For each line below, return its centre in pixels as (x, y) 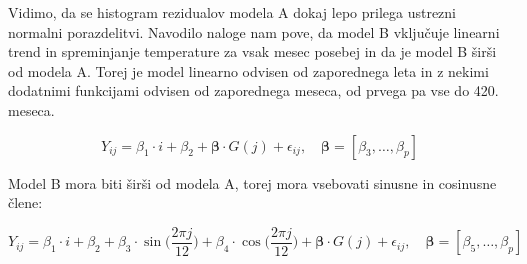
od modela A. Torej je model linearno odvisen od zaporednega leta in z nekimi (248, 70)
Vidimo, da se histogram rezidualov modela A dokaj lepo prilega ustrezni (232, 12)
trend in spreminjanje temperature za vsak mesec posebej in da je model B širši (252, 51)
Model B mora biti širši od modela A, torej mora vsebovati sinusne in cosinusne (252, 182)
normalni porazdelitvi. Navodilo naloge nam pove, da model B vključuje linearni (254, 31)
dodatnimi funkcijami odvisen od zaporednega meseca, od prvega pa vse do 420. (253, 90)
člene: (25, 202)
